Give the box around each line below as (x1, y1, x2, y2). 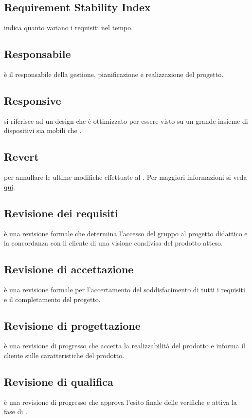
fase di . (4, 406, 27, 417)
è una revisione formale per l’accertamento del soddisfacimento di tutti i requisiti (4, 284, 245, 294)
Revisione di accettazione (4, 262, 134, 277)
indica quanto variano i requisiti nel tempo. (4, 22, 133, 33)
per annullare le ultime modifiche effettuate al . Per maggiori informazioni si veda (4, 172, 247, 182)
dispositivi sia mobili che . (4, 125, 82, 135)
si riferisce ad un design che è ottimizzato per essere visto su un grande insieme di (4, 115, 248, 126)
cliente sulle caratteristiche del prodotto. (4, 350, 125, 360)
